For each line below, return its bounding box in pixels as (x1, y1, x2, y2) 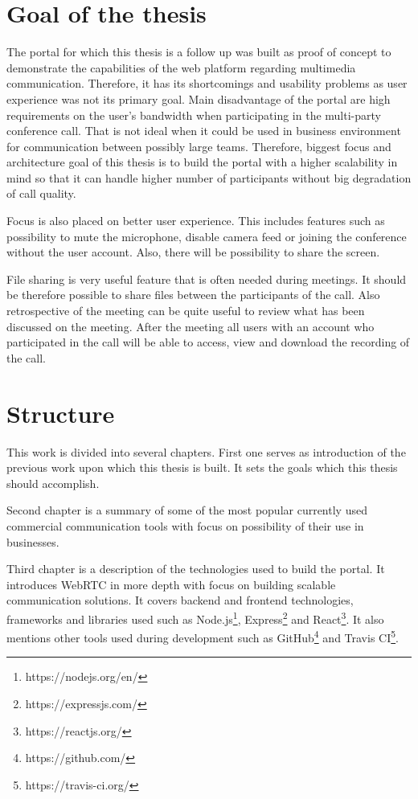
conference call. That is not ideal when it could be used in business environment (6, 122, 401, 139)
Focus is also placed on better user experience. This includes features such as (6, 212, 385, 229)
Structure (6, 396, 115, 429)
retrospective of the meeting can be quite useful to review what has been (6, 302, 365, 319)
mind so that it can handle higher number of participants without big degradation (6, 169, 412, 186)
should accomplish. (6, 474, 100, 491)
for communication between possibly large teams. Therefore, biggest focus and (6, 137, 391, 154)
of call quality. (6, 185, 76, 202)
